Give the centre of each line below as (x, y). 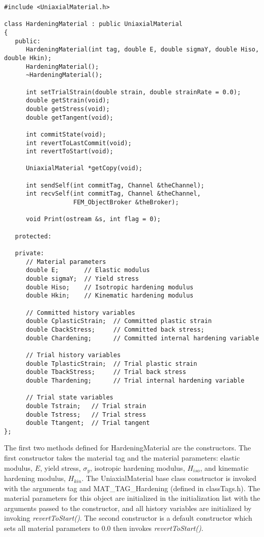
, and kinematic (224, 467)
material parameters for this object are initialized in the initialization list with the (132, 498)
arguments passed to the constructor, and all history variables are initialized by (128, 508)
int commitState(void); (66, 134)
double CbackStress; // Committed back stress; (115, 329)
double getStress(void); (68, 109)
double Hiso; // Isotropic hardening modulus (110, 287)
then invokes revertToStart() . (158, 528)
